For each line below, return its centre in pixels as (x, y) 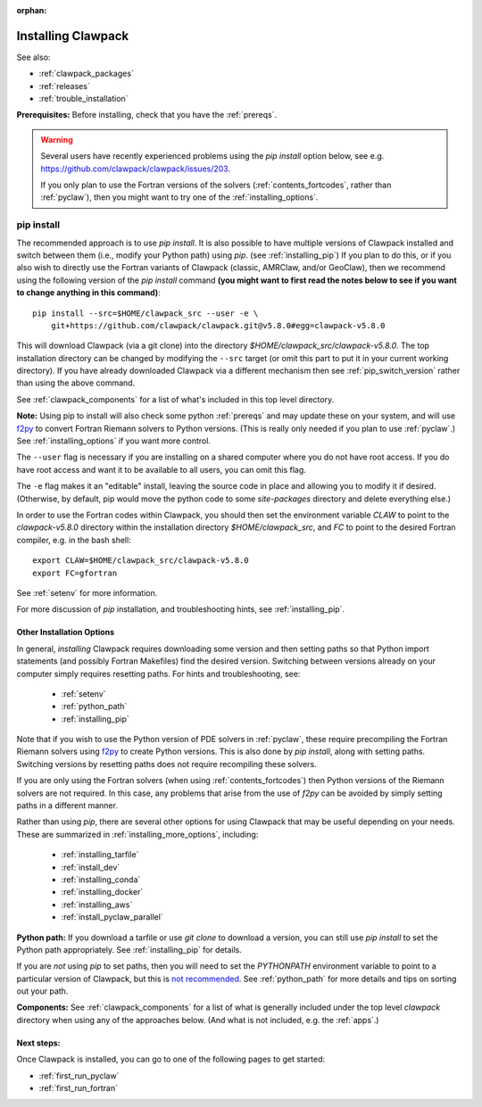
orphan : (32, 10)
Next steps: (39, 1043)
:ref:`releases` (65, 86)
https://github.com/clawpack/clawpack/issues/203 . (136, 169)
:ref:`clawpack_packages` (86, 74)
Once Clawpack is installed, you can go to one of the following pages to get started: (171, 1059)
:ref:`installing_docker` (102, 892)
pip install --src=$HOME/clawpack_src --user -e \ (145, 313)
